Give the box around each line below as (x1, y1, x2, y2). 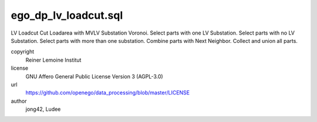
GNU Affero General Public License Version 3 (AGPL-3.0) (25, 73, 164, 80)
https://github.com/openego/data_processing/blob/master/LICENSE (25, 89, 190, 96)
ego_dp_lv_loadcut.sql (11, 9, 123, 22)
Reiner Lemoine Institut (25, 56, 82, 63)
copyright (11, 48, 35, 55)
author (11, 97, 27, 104)
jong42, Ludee (25, 106, 61, 113)
